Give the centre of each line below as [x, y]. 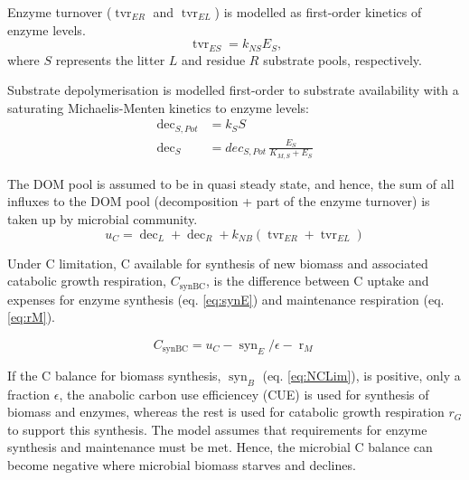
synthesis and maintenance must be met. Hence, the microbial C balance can [220, 447]
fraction [29, 394]
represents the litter [110, 59]
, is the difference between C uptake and [317, 281]
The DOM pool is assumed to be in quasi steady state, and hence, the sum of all [231, 183]
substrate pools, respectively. [342, 59]
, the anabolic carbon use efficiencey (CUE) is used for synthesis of [244, 394]
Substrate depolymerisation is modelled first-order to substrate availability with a [233, 90]
